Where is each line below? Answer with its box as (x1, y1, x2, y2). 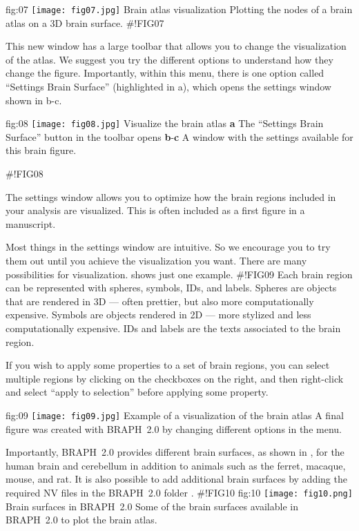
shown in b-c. (6, 93, 62, 107)
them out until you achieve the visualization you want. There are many (6, 253, 307, 268)
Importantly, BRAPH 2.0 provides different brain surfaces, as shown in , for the (6, 445, 345, 459)
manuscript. (6, 216, 56, 231)
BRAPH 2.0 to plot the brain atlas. (6, 512, 157, 527)
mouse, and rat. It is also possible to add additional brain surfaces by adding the (6, 472, 347, 486)
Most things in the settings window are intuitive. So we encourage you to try (6, 240, 331, 254)
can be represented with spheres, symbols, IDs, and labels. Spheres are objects (6, 280, 337, 295)
